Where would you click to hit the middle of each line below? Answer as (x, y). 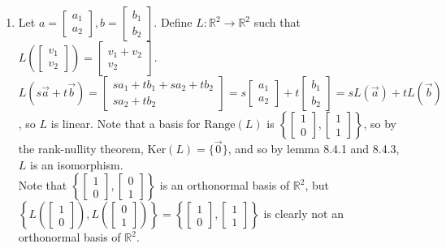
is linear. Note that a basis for (126, 123)
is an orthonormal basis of (225, 185)
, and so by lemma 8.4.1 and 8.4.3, (314, 149)
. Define (173, 22)
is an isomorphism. (77, 164)
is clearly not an (303, 214)
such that (277, 22)
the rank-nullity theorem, (81, 149)
